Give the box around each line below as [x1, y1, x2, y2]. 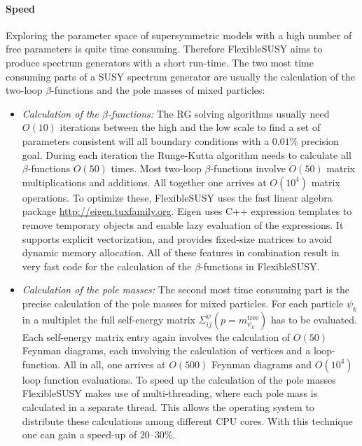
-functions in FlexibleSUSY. [200, 258, 320, 273]
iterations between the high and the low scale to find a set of [60, 120, 321, 134]
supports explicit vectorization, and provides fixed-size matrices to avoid [22, 231, 333, 246]
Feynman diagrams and [211, 356, 312, 371]
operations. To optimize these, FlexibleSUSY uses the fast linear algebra [22, 190, 333, 204]
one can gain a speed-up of [22, 427, 137, 442]
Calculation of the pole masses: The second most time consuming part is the [22, 282, 350, 297]
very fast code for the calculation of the [22, 258, 192, 273]
